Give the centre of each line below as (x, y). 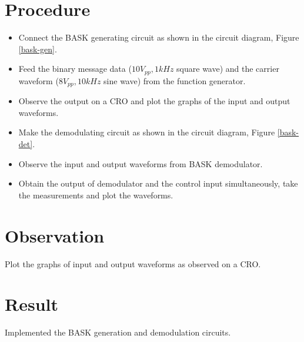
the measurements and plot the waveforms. (96, 195)
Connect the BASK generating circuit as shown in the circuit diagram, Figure (159, 37)
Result (31, 304)
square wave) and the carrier (228, 69)
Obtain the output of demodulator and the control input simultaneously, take (158, 183)
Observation (55, 235)
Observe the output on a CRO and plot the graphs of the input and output (154, 101)
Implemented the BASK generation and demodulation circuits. (118, 332)
